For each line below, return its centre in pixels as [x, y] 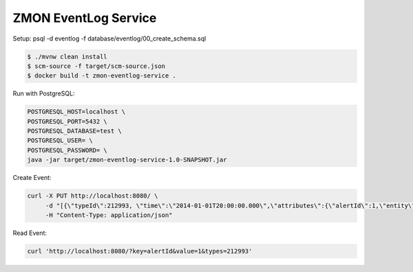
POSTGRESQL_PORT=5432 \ [67, 121]
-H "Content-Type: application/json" [109, 215]
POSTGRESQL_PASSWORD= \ [67, 150]
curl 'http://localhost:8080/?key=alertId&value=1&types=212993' [140, 251]
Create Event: [32, 178]
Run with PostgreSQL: [44, 93]
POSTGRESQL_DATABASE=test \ [74, 131]
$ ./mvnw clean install [67, 56]
